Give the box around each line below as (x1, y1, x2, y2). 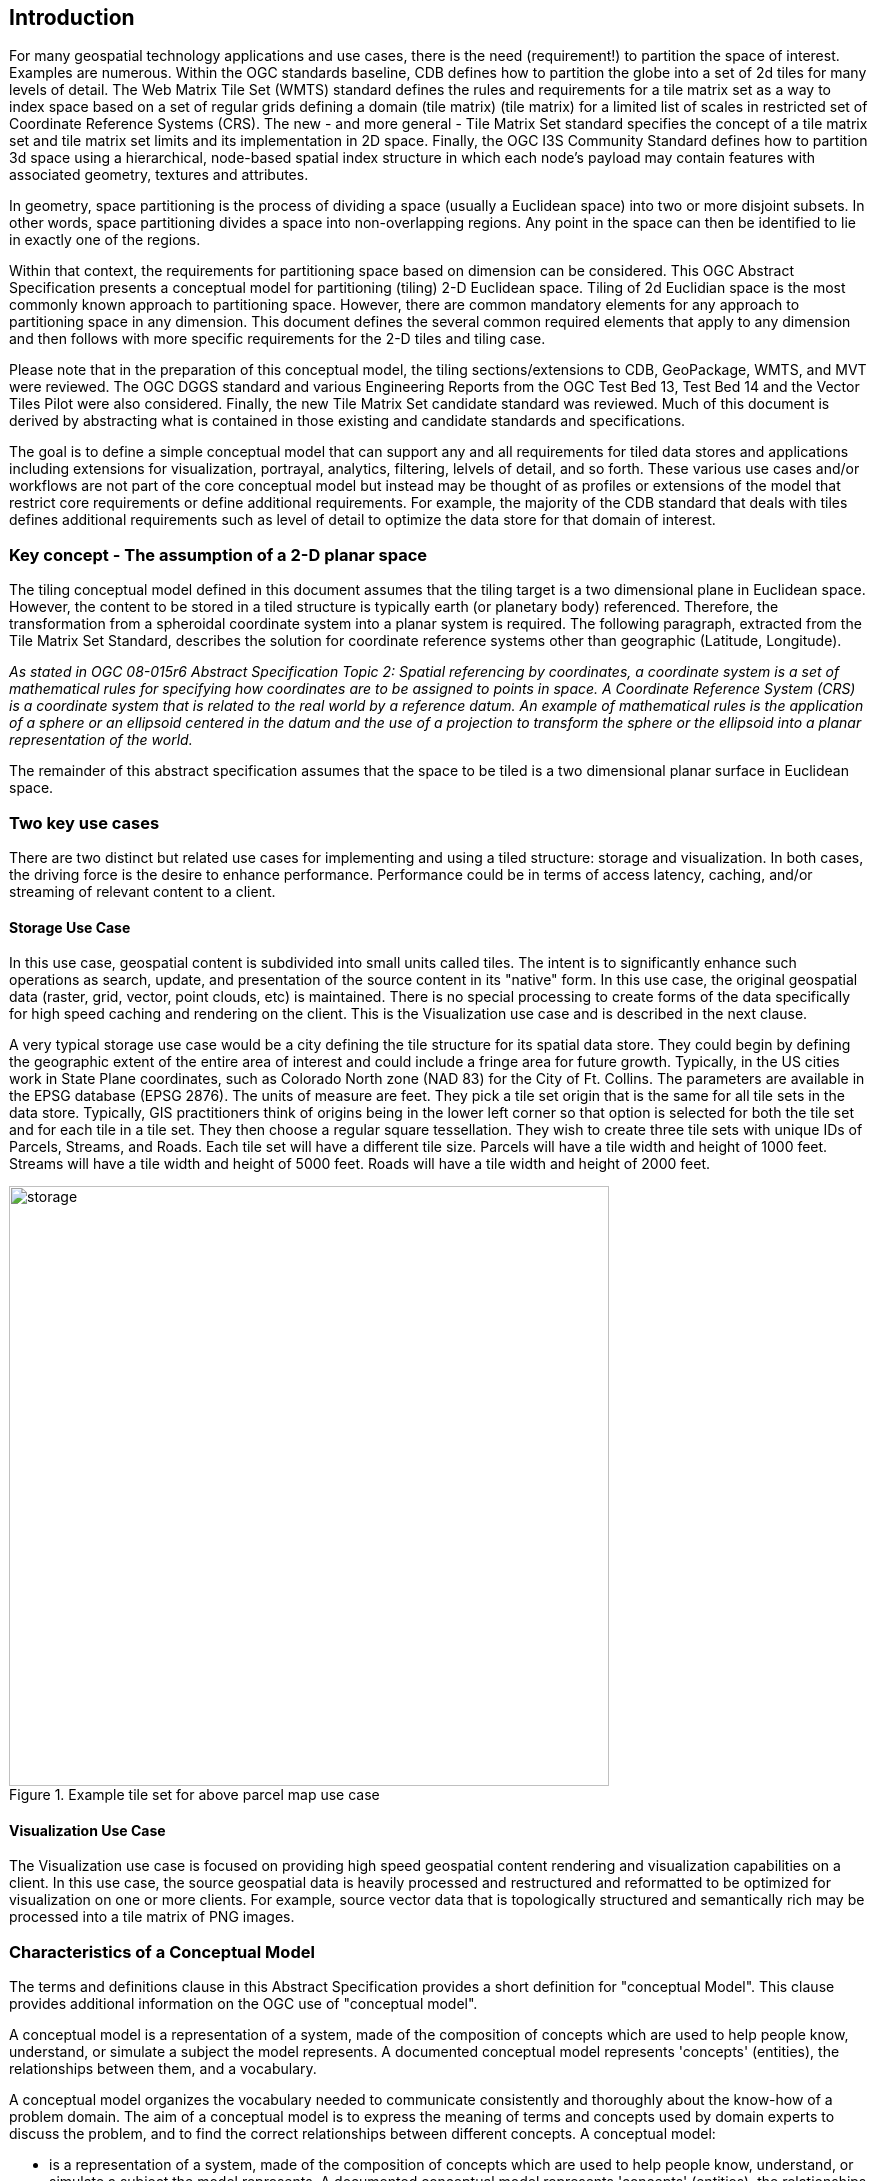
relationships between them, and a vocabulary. (9, 2060, 317, 2078)
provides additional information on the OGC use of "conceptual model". (9, 1995, 478, 2013)
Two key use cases (9, 812, 160, 833)
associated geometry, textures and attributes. (9, 166, 309, 184)
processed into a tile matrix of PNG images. (9, 1908, 295, 1926)
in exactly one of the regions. (9, 231, 201, 249)
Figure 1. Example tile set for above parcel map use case (9, 1786, 380, 1804)
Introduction (9, 5, 135, 30)
